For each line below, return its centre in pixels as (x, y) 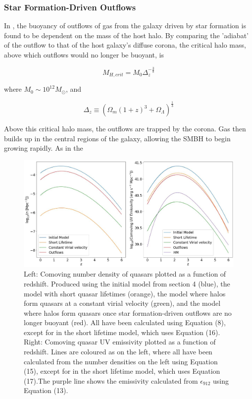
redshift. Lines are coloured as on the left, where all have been (118, 352)
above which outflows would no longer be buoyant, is (84, 55)
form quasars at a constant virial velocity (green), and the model (122, 303)
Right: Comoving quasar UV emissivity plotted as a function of (120, 342)
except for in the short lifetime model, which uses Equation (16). (122, 332)
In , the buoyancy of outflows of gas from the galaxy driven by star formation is (125, 26)
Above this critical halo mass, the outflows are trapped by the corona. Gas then (125, 129)
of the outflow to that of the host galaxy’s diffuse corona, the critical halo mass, (125, 45)
